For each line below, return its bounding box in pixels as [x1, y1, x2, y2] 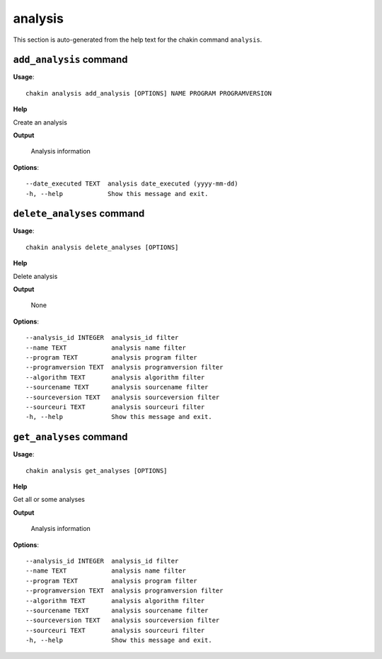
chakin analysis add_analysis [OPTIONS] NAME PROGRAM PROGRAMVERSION [25, 89, 272, 97]
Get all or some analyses [13, 495, 85, 504]
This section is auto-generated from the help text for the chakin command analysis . [13, 35, 262, 44]
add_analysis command [13, 54, 128, 66]
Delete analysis [13, 272, 58, 280]
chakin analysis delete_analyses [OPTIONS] [25, 243, 179, 251]
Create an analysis [13, 118, 67, 127]
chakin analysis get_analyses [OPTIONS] [25, 466, 168, 474]
